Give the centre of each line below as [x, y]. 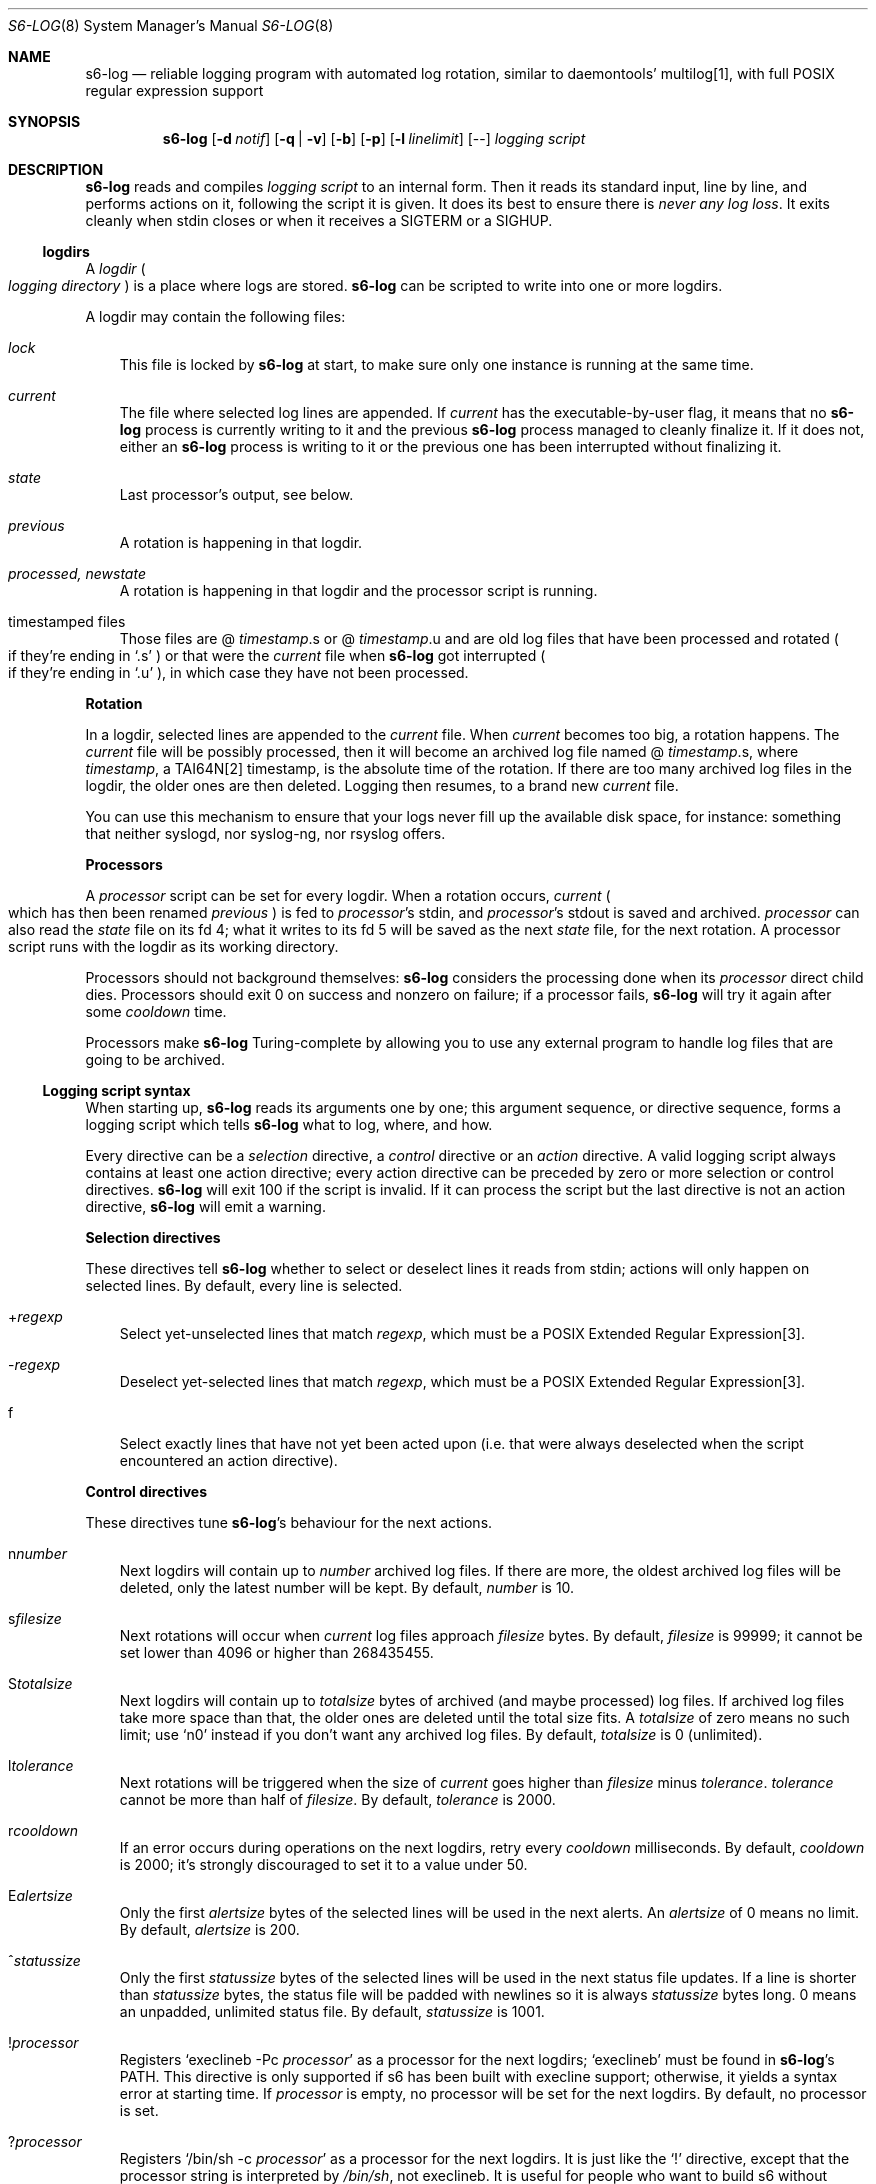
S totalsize [40, 1683]
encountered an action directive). [228, 1460]
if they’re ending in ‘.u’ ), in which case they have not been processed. [238, 672]
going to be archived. [155, 1059]
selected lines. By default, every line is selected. [244, 1285]
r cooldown [43, 1830]
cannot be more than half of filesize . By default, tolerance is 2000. [337, 1799]
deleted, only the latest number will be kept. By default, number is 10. [347, 1587]
